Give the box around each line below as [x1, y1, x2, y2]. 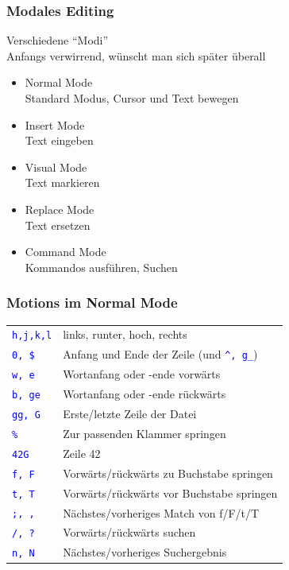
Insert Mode [25, 116, 85, 133]
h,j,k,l [12, 330, 52, 342]
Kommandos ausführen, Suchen [25, 258, 178, 275]
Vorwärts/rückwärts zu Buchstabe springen [63, 464, 273, 481]
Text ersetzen [25, 216, 91, 233]
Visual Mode [25, 158, 87, 175]
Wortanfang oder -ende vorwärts [63, 366, 221, 382]
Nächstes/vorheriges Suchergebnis [63, 544, 227, 560]
